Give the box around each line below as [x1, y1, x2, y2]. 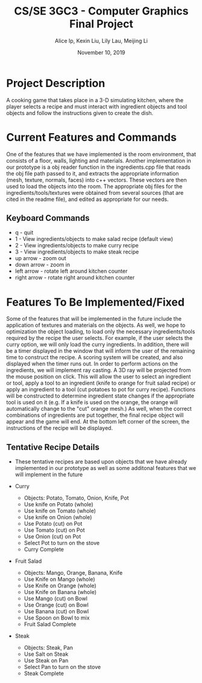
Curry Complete [24, 546, 65, 553]
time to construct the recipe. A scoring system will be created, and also [6, 354, 183, 361]
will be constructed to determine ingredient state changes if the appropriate [6, 392, 195, 400]
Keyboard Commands [6, 213, 90, 223]
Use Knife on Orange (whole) [24, 582, 96, 589]
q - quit [14, 229, 34, 237]
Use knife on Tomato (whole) [24, 507, 96, 515]
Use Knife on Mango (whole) [24, 576, 95, 583]
